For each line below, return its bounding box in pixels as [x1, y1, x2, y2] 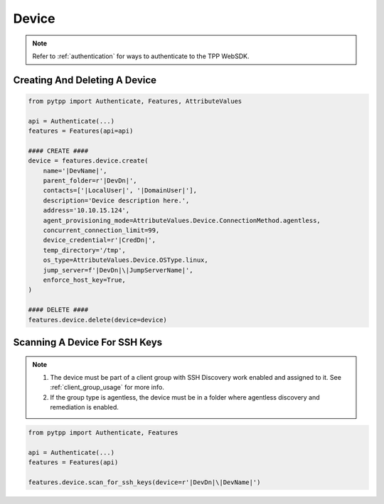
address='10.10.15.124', [43, 207, 130, 214]
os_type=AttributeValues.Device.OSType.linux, [43, 256, 209, 264]
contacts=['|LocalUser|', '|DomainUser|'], [43, 187, 197, 195]
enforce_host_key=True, [43, 275, 126, 284]
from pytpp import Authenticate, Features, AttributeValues [28, 97, 242, 105]
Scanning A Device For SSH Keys [13, 336, 163, 348]
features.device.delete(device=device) [28, 316, 167, 324]
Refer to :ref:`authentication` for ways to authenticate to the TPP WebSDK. [32, 52, 250, 60]
